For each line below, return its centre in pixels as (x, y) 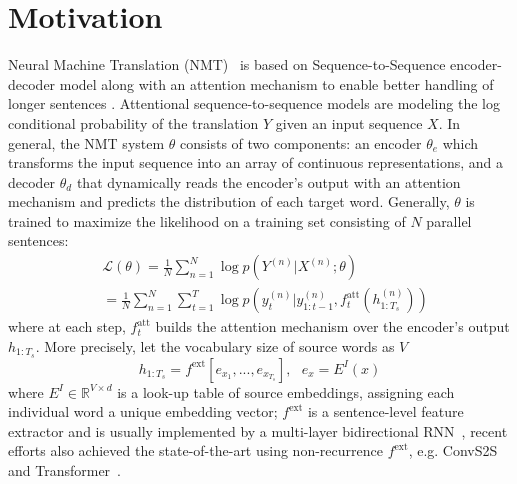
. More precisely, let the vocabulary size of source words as (215, 345)
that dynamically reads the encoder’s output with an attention (268, 181)
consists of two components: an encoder (301, 142)
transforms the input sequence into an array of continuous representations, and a (255, 162)
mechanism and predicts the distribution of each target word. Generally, (229, 201)
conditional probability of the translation (133, 122)
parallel (449, 220)
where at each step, (67, 326)
